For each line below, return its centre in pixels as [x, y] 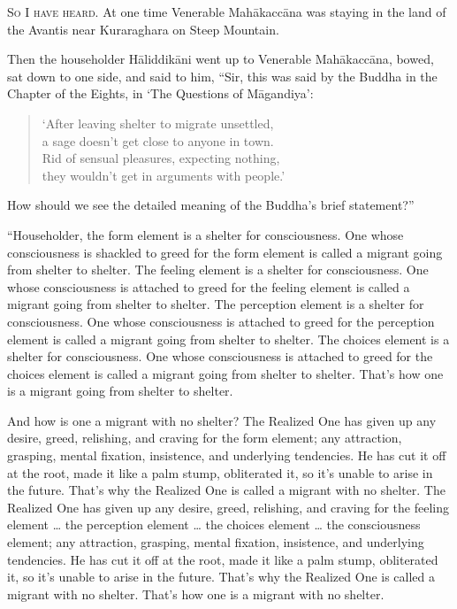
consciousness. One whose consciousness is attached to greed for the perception [221, 321]
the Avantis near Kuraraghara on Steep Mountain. [143, 29]
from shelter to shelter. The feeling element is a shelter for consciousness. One [218, 270]
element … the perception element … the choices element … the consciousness [214, 524]
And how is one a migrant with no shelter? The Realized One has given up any [222, 420]
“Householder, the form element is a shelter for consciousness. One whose [206, 234]
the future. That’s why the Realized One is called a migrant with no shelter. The [226, 490]
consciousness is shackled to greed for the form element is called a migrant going [225, 252]
